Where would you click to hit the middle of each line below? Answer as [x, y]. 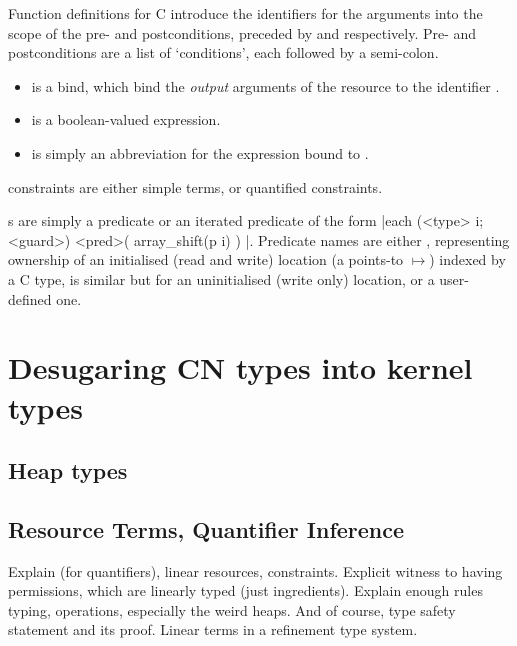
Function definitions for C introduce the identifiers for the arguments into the [245, 13]
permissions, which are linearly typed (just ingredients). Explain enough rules [245, 590]
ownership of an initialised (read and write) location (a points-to [206, 259]
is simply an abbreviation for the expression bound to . [200, 152]
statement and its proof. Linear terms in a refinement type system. [213, 629]
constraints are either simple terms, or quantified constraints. [195, 186]
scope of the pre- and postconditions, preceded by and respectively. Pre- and [242, 32]
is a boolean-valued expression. [126, 119]
